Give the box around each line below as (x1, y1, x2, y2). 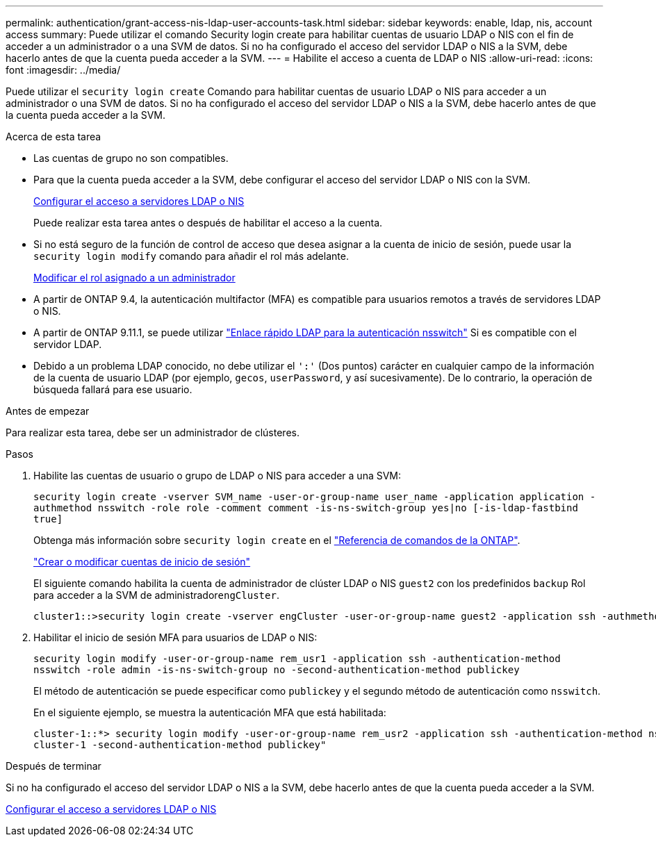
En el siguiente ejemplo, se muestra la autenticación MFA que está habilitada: (33, 707, 386, 718)
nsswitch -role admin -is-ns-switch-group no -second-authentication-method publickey (33, 664, 520, 675)
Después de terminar (6, 760, 101, 772)
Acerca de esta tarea (6, 131, 101, 142)
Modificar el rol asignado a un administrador (33, 272, 236, 283)
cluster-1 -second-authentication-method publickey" (33, 739, 327, 750)
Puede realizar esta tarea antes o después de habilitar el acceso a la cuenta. (33, 217, 383, 229)
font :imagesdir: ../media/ (6, 64, 121, 76)
